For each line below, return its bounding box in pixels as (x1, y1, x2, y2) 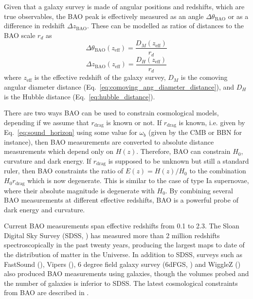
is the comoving (181, 72, 228, 82)
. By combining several (165, 185, 233, 195)
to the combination (189, 166, 246, 176)
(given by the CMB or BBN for (148, 127, 242, 137)
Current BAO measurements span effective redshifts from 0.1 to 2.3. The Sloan (4, 221, 239, 231)
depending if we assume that (4, 117, 89, 127)
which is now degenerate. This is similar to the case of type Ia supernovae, (27, 175, 249, 186)
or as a (228, 11, 249, 21)
